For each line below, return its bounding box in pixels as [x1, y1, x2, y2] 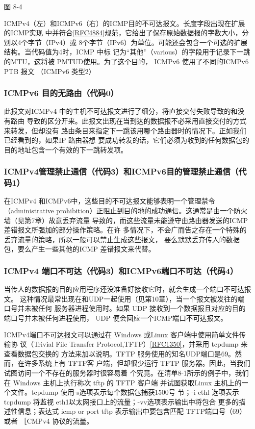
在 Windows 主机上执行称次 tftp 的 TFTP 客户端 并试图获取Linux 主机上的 [4, 377, 242, 387]
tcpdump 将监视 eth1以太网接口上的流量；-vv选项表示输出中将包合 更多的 [4, 396, 239, 406]
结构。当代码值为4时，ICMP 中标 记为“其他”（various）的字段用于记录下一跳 [4, 47, 251, 57]
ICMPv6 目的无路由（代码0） [4, 87, 119, 99]
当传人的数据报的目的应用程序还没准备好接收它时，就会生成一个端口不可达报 [4, 284, 251, 294]
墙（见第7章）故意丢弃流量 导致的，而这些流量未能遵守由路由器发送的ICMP [4, 215, 248, 225]
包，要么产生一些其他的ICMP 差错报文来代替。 [4, 244, 155, 254]
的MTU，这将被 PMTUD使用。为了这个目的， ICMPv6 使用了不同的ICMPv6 [4, 56, 249, 66]
